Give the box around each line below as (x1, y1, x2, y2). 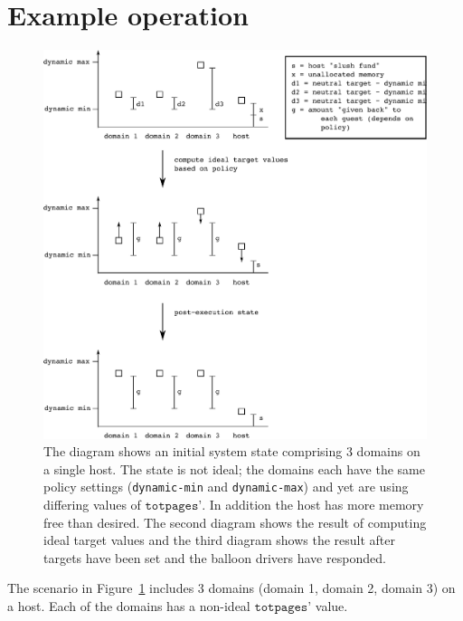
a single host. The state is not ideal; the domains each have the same (43, 459, 425, 478)
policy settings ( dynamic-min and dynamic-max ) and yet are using (43, 477, 409, 496)
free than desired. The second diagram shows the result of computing (43, 512, 427, 531)
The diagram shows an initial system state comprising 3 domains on (43, 442, 420, 461)
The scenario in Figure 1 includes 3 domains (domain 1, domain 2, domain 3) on (7, 578, 456, 597)
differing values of (43, 495, 141, 513)
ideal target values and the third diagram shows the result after (43, 530, 396, 549)
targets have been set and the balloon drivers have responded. (43, 548, 386, 567)
